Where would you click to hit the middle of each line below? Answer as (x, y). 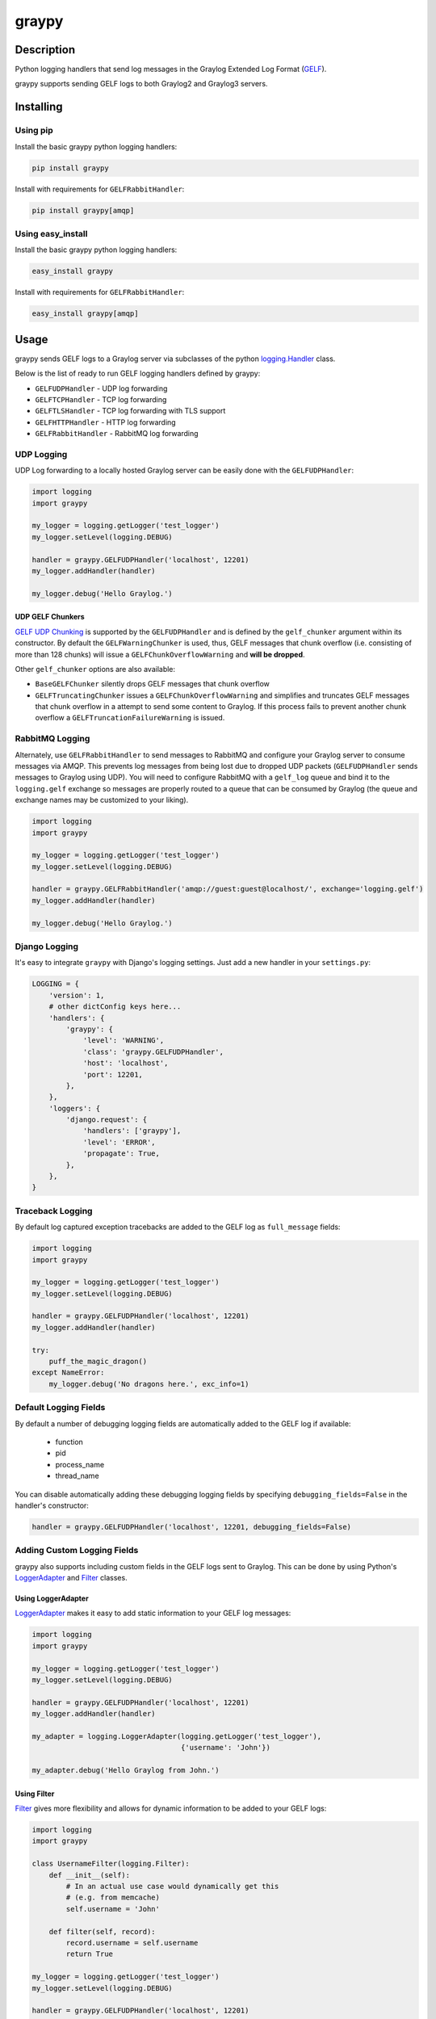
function (69, 1442)
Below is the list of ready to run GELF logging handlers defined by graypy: (138, 374)
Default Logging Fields (60, 1408)
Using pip (34, 131)
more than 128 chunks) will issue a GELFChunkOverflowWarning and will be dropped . (160, 654)
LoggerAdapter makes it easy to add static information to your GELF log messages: (153, 1613)
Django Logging (47, 947)
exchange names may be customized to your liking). (102, 800)
